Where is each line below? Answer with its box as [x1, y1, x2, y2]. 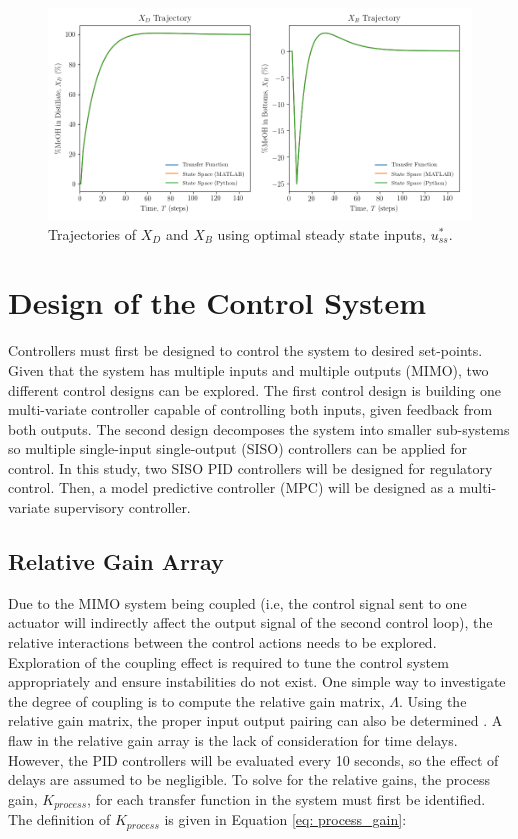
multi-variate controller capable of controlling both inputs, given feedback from [8, 399, 493, 420]
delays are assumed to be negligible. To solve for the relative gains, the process [8, 769, 491, 790]
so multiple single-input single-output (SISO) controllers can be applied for [8, 438, 467, 459]
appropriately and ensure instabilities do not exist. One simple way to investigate [8, 671, 506, 692]
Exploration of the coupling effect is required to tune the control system [8, 651, 449, 672]
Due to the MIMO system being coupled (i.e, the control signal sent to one [8, 592, 467, 613]
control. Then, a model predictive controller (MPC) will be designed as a [8, 477, 455, 498]
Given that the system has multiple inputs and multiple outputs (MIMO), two [8, 359, 489, 380]
